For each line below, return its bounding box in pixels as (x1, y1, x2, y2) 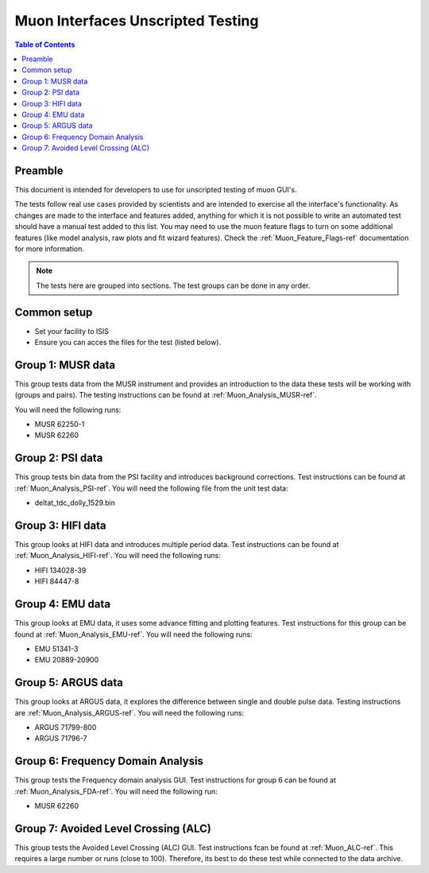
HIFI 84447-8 (34, 576, 79, 586)
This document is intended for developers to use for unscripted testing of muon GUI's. (14, 184, 297, 194)
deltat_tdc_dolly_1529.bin (34, 498, 115, 508)
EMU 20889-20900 (34, 655, 99, 665)
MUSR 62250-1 (34, 420, 85, 429)
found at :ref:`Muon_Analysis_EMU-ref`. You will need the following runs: (14, 629, 253, 639)
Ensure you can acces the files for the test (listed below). (34, 338, 222, 347)
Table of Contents (14, 40, 75, 49)
